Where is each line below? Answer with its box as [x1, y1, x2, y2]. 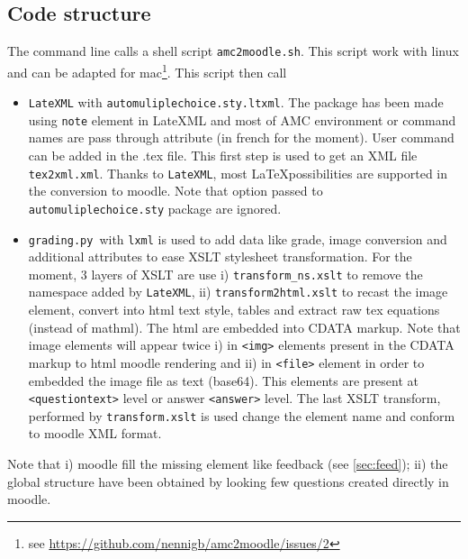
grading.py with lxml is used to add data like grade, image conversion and [28, 229, 447, 248]
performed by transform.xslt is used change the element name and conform [28, 406, 455, 425]
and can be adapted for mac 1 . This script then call [7, 60, 287, 81]
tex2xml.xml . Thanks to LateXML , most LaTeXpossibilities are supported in [28, 163, 448, 182]
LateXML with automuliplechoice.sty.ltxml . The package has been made [28, 93, 444, 112]
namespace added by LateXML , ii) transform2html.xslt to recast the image [28, 282, 448, 301]
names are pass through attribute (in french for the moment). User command [28, 128, 454, 147]
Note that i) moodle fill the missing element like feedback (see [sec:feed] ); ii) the [7, 454, 448, 473]
